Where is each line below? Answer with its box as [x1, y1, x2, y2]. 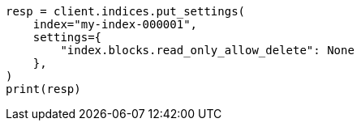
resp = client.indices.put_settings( [6, 5, 246, 18]
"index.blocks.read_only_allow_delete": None [60, 44, 355, 57]
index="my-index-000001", [32, 18, 198, 31]
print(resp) [6, 83, 81, 95]
